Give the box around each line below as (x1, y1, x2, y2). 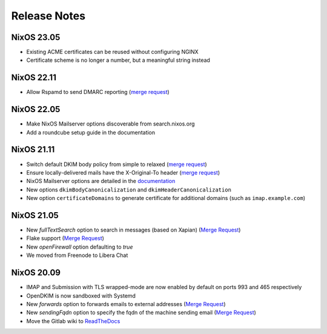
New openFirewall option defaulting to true (26, 243, 133, 250)
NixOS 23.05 (11, 32, 61, 42)
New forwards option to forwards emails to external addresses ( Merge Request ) (26, 300, 226, 307)
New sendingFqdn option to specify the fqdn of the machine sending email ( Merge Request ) (26, 309, 257, 316)
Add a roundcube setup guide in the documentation (26, 129, 156, 136)
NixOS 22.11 (11, 73, 57, 83)
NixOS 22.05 (11, 104, 61, 115)
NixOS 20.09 (11, 267, 61, 278)
